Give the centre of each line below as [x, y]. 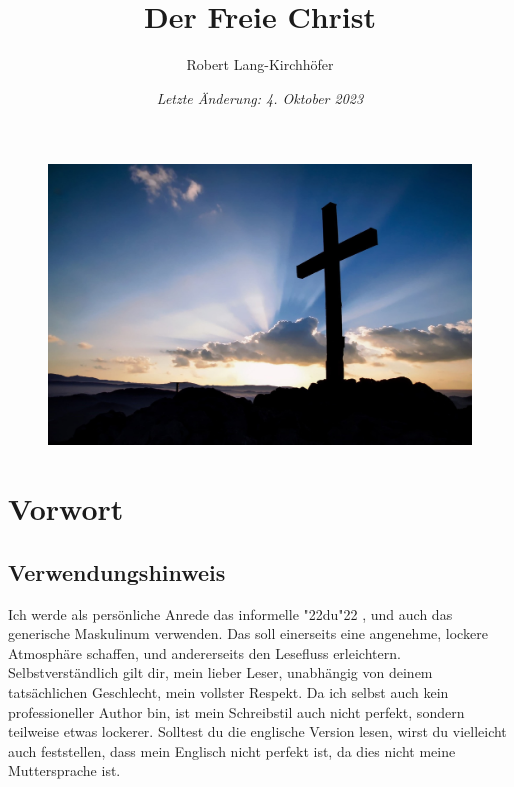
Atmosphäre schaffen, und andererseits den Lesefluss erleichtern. [204, 652]
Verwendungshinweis [117, 571]
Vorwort [66, 508]
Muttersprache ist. [64, 770]
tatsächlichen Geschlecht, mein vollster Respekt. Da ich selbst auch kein [228, 692]
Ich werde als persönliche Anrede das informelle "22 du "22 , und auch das [230, 613]
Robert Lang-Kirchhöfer [260, 64]
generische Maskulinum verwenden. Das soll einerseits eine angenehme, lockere [248, 633]
